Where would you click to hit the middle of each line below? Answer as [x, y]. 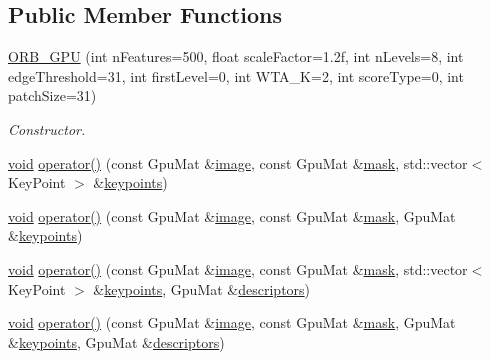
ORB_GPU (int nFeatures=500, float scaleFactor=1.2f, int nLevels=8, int [236, 56]
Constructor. [47, 128]
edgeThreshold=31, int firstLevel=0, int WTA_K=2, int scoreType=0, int [236, 75]
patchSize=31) [52, 95]
